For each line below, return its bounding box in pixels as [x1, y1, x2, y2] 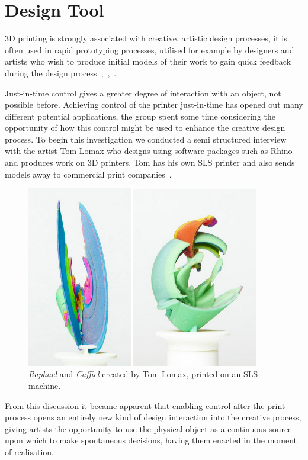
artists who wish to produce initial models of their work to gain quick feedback [5, 55, 291, 67]
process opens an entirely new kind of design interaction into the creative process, [5, 411, 301, 423]
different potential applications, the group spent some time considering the [5, 110, 275, 122]
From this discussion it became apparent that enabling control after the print [5, 399, 285, 411]
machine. [28, 379, 61, 392]
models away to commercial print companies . [5, 168, 172, 180]
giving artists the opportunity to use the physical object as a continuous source [5, 422, 292, 435]
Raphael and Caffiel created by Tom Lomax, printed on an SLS [28, 368, 258, 380]
